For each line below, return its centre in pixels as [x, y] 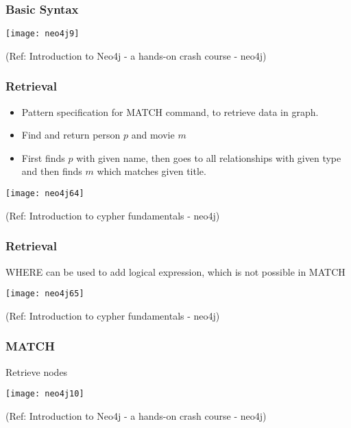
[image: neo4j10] [45, 394]
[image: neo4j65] [45, 294]
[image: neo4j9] [43, 34]
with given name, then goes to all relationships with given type [209, 157]
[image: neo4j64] [45, 194]
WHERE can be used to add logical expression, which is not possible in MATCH [175, 271]
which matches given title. [152, 171]
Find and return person [71, 135]
